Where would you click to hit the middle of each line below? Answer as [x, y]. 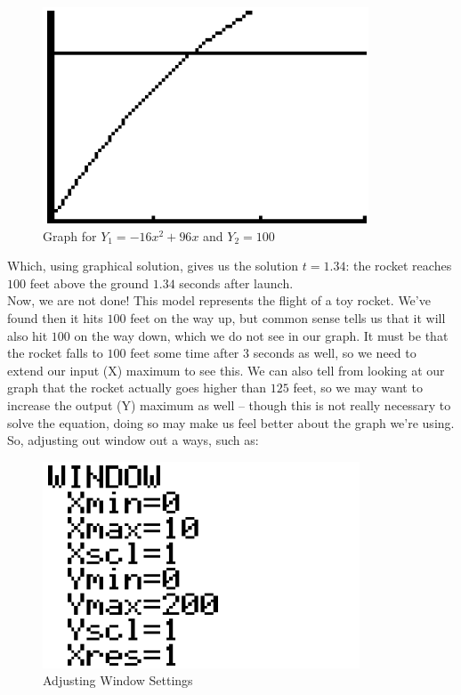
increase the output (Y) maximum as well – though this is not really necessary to [229, 404]
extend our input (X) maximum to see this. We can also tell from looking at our [226, 370]
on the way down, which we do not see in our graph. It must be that [261, 335]
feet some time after [185, 353]
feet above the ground [89, 283]
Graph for [70, 235]
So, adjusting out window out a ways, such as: [133, 440]
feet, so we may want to [358, 388]
